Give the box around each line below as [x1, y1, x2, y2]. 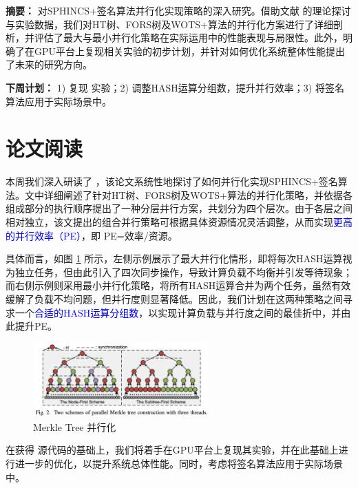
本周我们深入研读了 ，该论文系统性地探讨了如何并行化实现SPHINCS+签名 [6, 174, 338, 189]
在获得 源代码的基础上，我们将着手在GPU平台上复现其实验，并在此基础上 [6, 443, 339, 457]
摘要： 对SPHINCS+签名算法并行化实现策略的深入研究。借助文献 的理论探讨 [6, 3, 351, 17]
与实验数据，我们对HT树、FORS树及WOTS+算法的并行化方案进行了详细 [6, 17, 334, 31]
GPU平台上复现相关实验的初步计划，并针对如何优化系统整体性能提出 [34, 43, 346, 58]
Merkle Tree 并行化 [33, 419, 116, 434]
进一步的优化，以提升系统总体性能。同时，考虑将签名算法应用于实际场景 [14, 456, 343, 470]
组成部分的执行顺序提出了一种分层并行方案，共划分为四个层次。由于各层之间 [6, 201, 352, 215]
